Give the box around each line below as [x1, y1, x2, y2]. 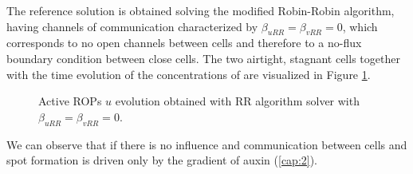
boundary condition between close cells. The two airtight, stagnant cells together [6, 49, 400, 66]
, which [342, 18, 378, 34]
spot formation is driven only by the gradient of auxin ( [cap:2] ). [6, 152, 318, 168]
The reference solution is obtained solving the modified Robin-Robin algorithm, [6, 2, 395, 18]
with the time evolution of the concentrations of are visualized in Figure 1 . [6, 65, 371, 82]
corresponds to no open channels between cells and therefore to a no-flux [6, 34, 362, 51]
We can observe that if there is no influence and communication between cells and [6, 136, 407, 152]
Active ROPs [38, 93, 102, 109]
